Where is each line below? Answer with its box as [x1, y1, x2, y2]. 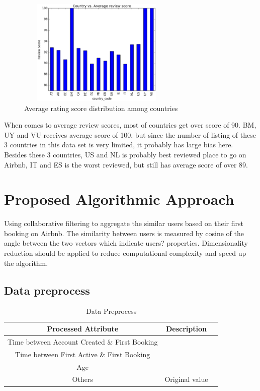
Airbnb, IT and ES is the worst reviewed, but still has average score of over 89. [4, 159, 248, 170]
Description [165, 323, 207, 334]
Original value [164, 374, 208, 384]
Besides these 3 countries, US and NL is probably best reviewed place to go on [4, 149, 246, 159]
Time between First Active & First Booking [15, 349, 150, 359]
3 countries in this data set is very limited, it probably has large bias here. [4, 139, 233, 150]
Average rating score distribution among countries [24, 102, 178, 113]
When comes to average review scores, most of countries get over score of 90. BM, [4, 120, 256, 130]
